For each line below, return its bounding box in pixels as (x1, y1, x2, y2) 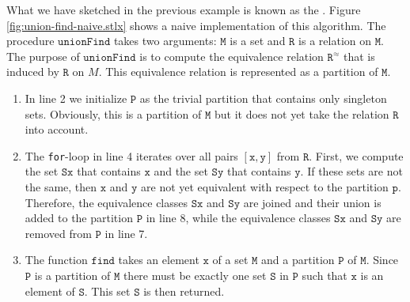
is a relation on (298, 32, 372, 49)
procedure (6, 32, 55, 49)
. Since (366, 251, 399, 268)
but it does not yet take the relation (214, 105, 389, 122)
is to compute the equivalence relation (139, 47, 324, 64)
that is (343, 47, 375, 64)
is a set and (230, 32, 286, 49)
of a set (212, 251, 249, 268)
